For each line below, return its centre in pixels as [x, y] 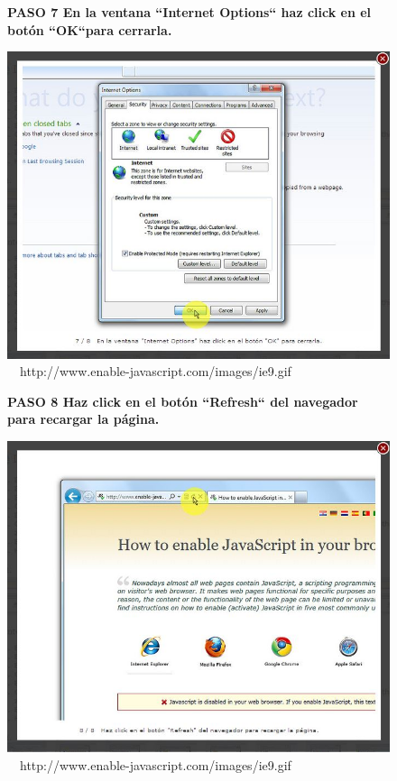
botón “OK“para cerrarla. [90, 29]
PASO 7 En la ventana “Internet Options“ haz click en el [189, 12]
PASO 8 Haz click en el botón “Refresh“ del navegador [183, 401]
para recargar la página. [83, 419]
